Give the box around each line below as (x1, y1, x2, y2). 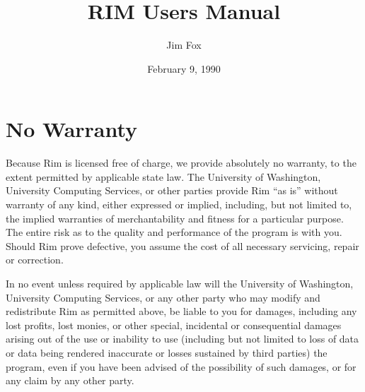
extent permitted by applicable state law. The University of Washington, (6, 169, 321, 184)
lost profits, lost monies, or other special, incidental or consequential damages (6, 317, 342, 332)
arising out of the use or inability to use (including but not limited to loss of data (6, 331, 359, 346)
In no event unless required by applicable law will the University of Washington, (6, 276, 354, 290)
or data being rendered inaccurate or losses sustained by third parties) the (6, 345, 328, 360)
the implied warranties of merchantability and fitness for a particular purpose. (6, 210, 344, 225)
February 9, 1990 (147, 61, 221, 76)
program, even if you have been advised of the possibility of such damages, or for (6, 359, 357, 374)
